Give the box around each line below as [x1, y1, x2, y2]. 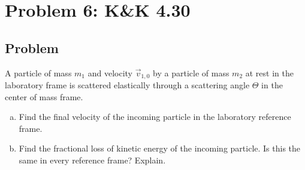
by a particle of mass [153, 66, 229, 79]
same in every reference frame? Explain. [19, 154, 166, 166]
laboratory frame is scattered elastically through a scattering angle [5, 79, 250, 91]
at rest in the [245, 66, 294, 79]
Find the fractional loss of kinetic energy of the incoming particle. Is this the [19, 142, 301, 154]
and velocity [87, 66, 132, 79]
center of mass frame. [5, 90, 83, 103]
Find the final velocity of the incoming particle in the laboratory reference [19, 110, 291, 123]
